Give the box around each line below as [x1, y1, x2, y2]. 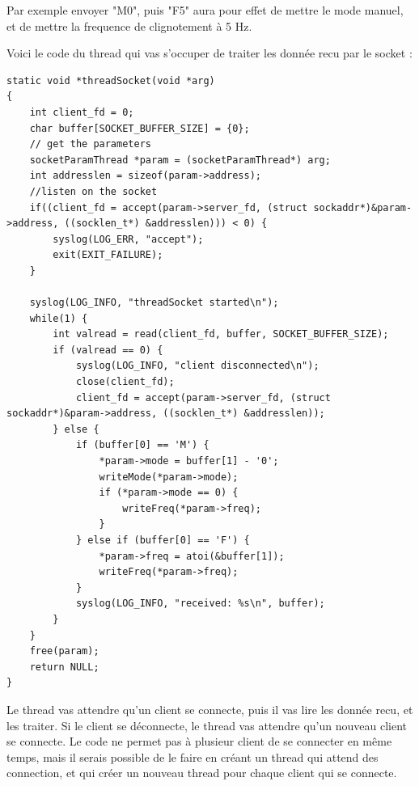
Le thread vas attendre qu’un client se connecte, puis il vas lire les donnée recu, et [6, 700, 413, 717]
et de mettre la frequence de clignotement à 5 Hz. [6, 17, 252, 34]
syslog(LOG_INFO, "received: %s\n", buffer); [75, 598, 325, 610]
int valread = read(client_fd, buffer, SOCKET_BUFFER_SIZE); [53, 328, 389, 340]
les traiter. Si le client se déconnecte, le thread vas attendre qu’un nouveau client [6, 716, 408, 733]
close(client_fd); [75, 376, 175, 388]
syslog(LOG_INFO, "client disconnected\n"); [75, 360, 320, 372]
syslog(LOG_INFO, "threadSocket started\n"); [29, 297, 279, 309]
